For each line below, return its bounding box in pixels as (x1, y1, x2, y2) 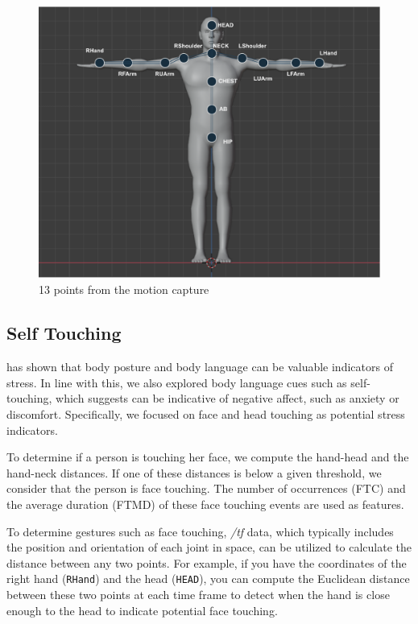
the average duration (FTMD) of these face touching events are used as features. (6, 496, 404, 513)
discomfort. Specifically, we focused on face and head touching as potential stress (6, 406, 405, 423)
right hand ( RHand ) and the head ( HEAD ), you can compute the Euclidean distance (6, 570, 410, 587)
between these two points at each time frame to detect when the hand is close (6, 586, 390, 603)
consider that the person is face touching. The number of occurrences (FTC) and (6, 480, 406, 497)
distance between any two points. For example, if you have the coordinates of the (6, 554, 407, 571)
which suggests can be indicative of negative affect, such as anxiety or (56, 390, 399, 407)
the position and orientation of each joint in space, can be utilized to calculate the (6, 539, 412, 556)
